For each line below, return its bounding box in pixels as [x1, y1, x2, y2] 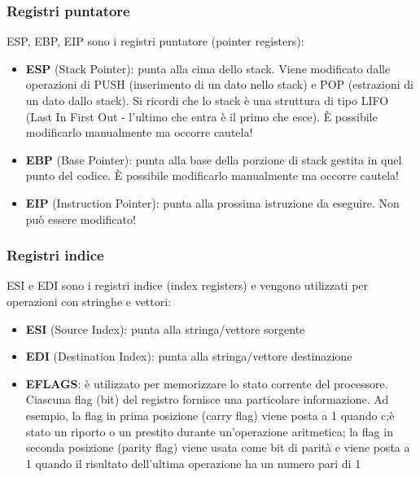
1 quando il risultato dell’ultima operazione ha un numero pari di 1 [25, 454, 361, 471]
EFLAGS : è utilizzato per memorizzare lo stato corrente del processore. [25, 374, 388, 392]
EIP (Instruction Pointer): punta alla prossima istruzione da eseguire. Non [25, 194, 400, 211]
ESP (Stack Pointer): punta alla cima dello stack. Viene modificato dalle [25, 59, 391, 77]
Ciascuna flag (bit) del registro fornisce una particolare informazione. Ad [25, 391, 389, 408]
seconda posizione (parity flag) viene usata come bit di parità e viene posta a [25, 439, 410, 456]
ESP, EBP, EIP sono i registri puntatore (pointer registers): [7, 33, 304, 50]
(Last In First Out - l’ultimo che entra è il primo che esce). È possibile [25, 107, 378, 125]
